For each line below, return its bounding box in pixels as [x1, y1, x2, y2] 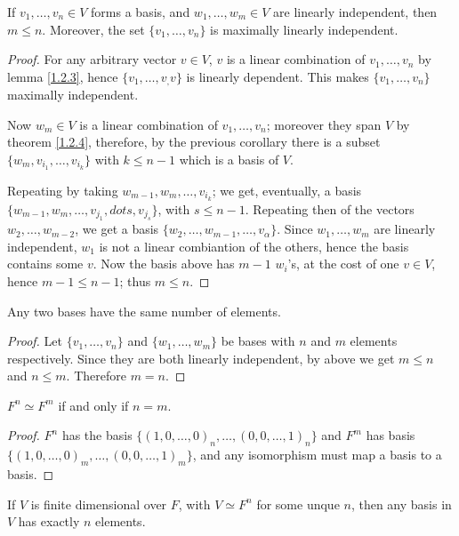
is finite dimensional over [30, 494, 167, 513]
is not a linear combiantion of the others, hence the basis [99, 236, 409, 255]
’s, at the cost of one [287, 254, 399, 273]
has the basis [61, 426, 133, 444]
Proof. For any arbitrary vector [7, 50, 177, 68]
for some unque [256, 494, 340, 513]
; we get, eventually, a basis [212, 180, 362, 199]
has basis [366, 426, 415, 444]
